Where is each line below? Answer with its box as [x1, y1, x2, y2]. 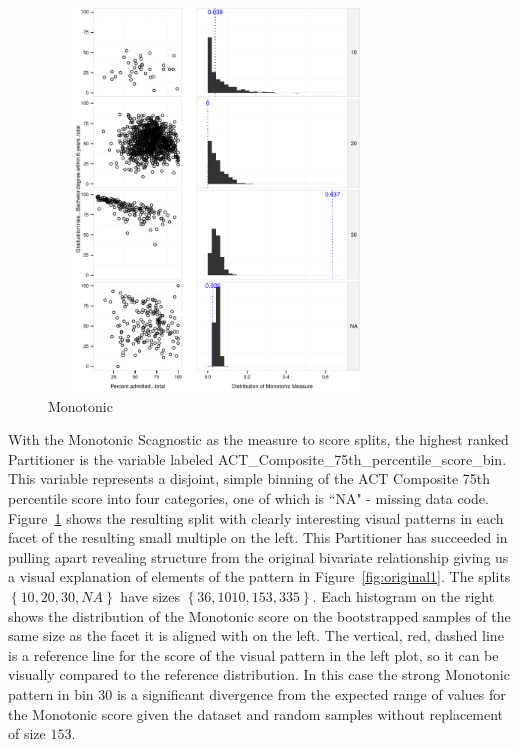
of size [8, 723, 46, 744]
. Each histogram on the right [312, 585, 495, 606]
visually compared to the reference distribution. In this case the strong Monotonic [8, 664, 510, 685]
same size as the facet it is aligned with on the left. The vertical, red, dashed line [8, 625, 504, 646]
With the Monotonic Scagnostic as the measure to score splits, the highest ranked [8, 429, 509, 450]
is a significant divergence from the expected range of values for [116, 683, 506, 704]
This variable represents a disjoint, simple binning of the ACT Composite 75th [8, 468, 491, 489]
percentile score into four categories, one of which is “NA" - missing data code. [8, 487, 489, 508]
